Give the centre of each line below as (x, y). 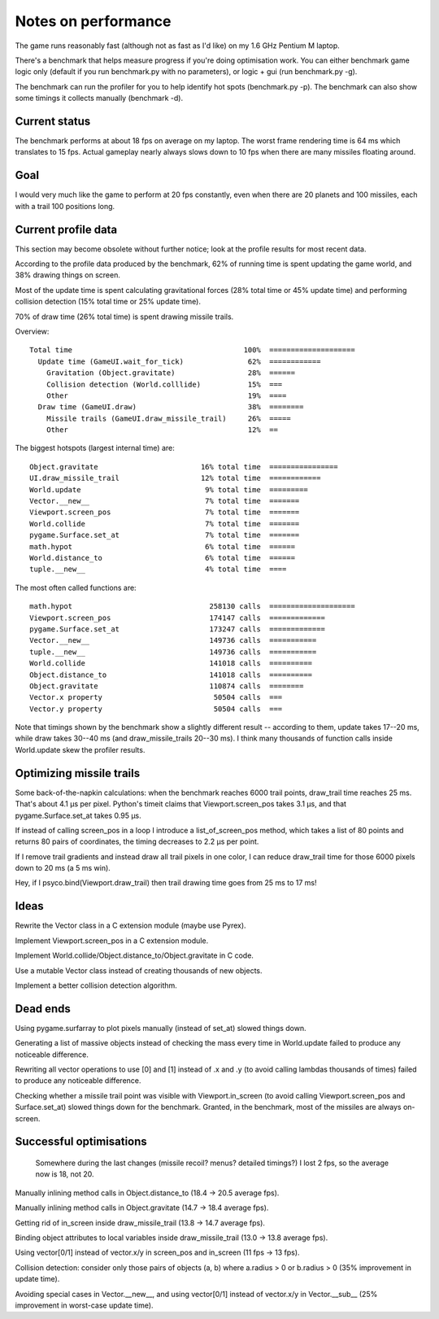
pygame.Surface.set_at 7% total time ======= (165, 535)
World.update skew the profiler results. (80, 749)
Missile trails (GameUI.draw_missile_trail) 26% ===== (169, 418)
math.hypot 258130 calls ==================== (192, 607)
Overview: (32, 331)
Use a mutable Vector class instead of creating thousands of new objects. (139, 970)
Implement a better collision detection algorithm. (96, 985)
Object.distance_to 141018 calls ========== (171, 675)
